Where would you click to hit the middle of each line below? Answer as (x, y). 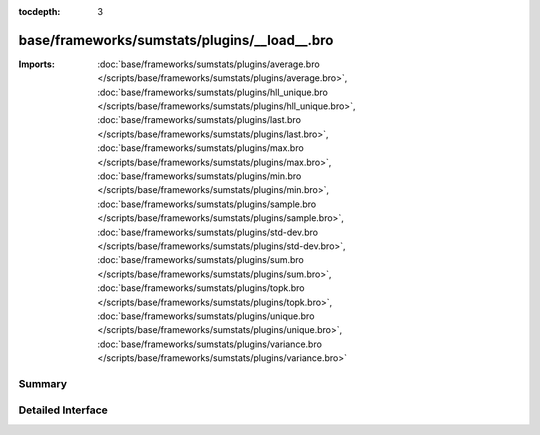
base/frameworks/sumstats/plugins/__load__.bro (176, 40)
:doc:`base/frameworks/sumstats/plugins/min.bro (199, 176)
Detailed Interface (63, 410)
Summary (43, 383)
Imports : (36, 64)
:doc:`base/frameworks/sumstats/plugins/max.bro (200, 148)
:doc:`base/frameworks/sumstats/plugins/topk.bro (201, 288)
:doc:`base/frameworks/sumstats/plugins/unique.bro (206, 316)
